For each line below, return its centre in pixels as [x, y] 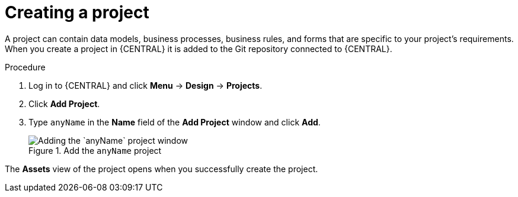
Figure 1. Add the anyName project [95, 150]
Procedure [25, 67]
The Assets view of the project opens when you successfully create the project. [162, 169]
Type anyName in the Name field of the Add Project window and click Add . [175, 122]
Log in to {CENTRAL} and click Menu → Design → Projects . [146, 85]
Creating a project [77, 12]
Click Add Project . [64, 104]
